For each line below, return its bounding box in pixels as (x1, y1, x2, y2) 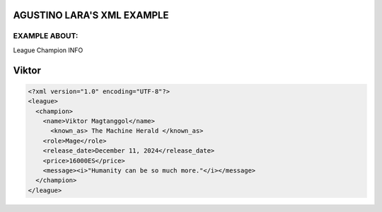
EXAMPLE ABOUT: (13, 31, 79, 41)
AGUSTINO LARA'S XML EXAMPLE (13, 9, 169, 21)
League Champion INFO (13, 46, 83, 54)
